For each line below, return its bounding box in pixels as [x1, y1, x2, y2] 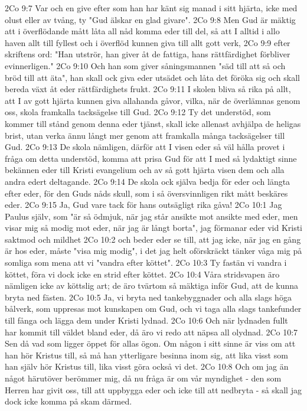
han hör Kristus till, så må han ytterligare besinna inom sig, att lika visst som [5, 348, 288, 361]
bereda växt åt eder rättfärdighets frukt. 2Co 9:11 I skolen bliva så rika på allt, [5, 83, 291, 95]
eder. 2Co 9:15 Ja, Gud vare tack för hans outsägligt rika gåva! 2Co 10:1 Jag [5, 198, 282, 211]
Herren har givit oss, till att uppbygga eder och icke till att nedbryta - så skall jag [5, 383, 302, 396]
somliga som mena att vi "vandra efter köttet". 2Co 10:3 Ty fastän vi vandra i [5, 256, 287, 269]
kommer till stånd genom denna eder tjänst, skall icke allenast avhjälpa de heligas [5, 117, 301, 129]
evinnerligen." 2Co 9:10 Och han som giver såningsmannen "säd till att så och [5, 59, 286, 71]
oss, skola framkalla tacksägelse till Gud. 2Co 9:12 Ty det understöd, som [5, 106, 271, 118]
